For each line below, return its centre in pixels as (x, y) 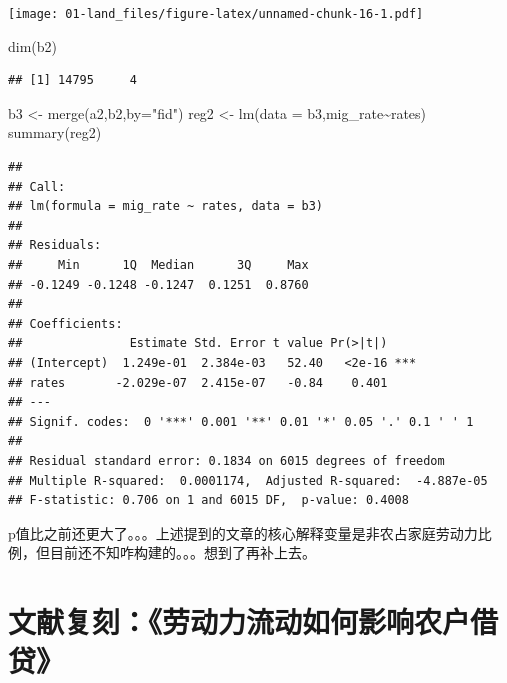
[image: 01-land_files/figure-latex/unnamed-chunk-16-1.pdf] (216, 14)
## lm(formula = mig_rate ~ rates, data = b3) (165, 206)
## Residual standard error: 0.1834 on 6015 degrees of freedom (226, 460)
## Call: (37, 186)
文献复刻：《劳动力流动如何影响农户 (239, 621)
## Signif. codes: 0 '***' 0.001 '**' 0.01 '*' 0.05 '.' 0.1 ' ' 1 (241, 421)
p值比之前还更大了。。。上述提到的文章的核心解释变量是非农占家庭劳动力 (243, 532)
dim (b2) (33, 45)
